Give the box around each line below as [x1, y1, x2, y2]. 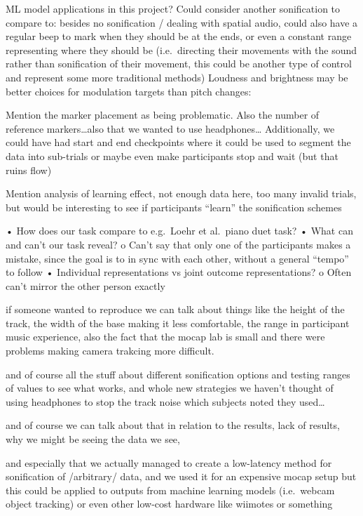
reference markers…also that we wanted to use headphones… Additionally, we [6, 121, 335, 135]
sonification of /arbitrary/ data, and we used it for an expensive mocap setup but [6, 469, 357, 484]
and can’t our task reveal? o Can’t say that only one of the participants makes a [6, 237, 351, 251]
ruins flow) [6, 162, 52, 177]
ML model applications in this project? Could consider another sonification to [6, 1, 341, 15]
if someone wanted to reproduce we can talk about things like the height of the [6, 302, 345, 317]
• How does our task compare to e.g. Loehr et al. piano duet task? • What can [6, 223, 353, 238]
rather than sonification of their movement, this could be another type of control [6, 56, 352, 71]
